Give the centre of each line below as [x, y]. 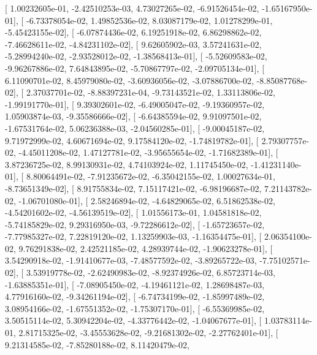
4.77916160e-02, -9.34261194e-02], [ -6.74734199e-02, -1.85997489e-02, [135, 296]
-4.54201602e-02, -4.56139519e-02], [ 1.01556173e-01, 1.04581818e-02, [133, 212]
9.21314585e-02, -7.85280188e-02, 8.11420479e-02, [97, 344]
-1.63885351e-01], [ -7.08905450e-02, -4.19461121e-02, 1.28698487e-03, [135, 284]
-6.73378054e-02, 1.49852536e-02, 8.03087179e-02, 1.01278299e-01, [149, 20]
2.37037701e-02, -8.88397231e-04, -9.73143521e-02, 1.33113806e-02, [151, 92]
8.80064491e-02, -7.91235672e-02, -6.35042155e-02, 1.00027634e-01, [151, 176]
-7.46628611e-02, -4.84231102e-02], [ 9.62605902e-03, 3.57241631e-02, [133, 44]
